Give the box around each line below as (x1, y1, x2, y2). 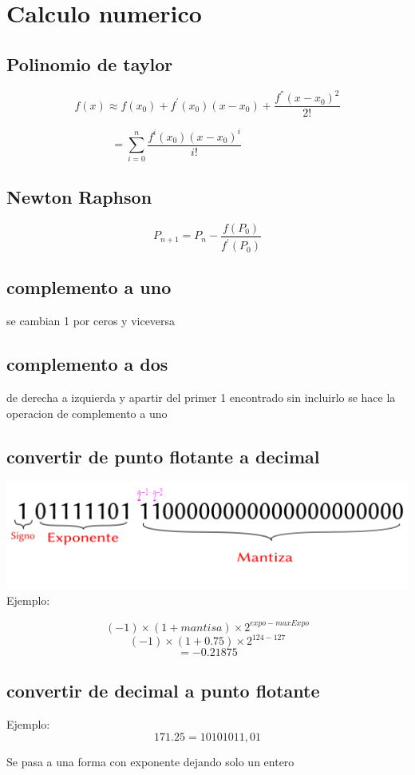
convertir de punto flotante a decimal (6, 443, 320, 468)
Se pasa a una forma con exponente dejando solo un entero (6, 753, 294, 769)
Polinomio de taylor (6, 51, 173, 76)
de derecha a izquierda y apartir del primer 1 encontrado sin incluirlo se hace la (6, 389, 396, 406)
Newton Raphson (6, 184, 152, 209)
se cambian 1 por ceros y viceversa (6, 312, 176, 329)
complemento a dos (6, 352, 168, 376)
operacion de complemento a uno (6, 404, 168, 421)
